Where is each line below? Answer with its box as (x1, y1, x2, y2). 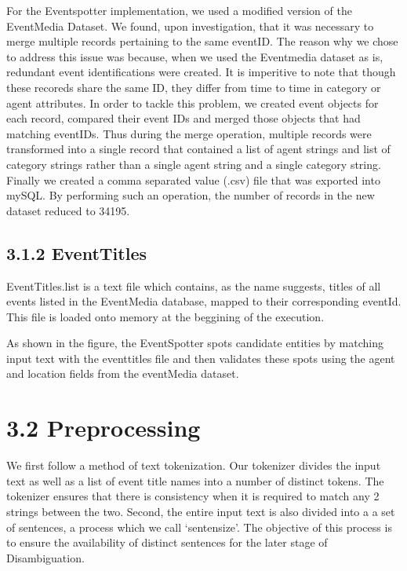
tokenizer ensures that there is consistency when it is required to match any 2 (6, 488, 380, 504)
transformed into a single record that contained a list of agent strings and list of (6, 141, 391, 157)
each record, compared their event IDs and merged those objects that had (6, 110, 361, 126)
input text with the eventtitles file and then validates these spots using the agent (6, 350, 395, 366)
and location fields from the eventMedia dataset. (6, 365, 239, 382)
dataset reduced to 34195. (6, 202, 130, 218)
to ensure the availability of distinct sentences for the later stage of (6, 534, 328, 551)
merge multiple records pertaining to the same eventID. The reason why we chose (6, 33, 398, 49)
